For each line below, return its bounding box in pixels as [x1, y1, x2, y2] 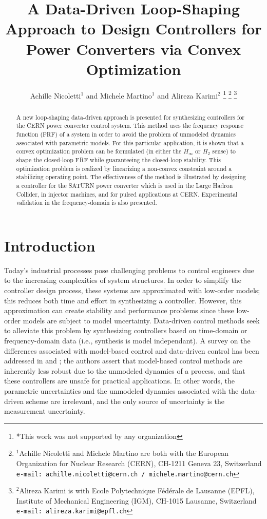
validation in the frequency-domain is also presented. [16, 198, 157, 207]
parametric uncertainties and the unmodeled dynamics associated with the [4, 386, 239, 396]
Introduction [4, 235, 96, 256]
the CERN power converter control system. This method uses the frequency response [16, 121, 244, 130]
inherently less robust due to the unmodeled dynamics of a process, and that [4, 365, 245, 376]
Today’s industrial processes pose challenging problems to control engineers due [4, 264, 254, 275]
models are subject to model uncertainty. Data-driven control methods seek [23, 315, 260, 325]
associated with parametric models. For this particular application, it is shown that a [16, 138, 244, 147]
